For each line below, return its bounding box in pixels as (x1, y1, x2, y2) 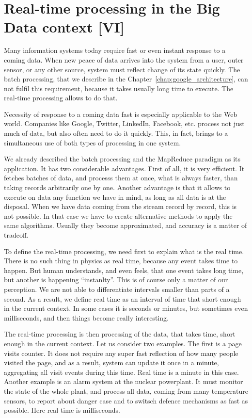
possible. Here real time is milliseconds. (4, 405, 120, 415)
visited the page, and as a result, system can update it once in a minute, (4, 357, 219, 368)
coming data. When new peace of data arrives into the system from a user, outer (4, 54, 244, 64)
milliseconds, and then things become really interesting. (4, 312, 169, 322)
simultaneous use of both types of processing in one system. (4, 137, 181, 147)
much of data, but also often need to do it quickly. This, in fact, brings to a (4, 128, 228, 138)
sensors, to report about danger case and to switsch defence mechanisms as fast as (4, 395, 248, 405)
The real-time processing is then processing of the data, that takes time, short (4, 329, 236, 339)
